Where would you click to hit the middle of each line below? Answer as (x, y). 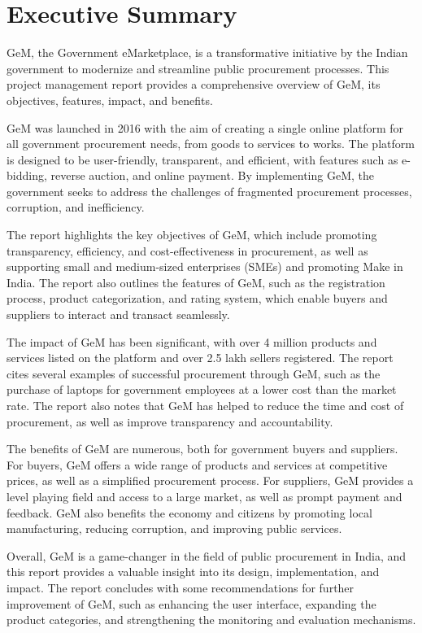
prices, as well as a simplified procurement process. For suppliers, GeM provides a (210, 480)
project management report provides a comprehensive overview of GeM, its (194, 84)
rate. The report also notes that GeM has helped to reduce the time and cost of (205, 405)
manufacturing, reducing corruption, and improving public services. (174, 528)
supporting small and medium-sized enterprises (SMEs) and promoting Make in (205, 266)
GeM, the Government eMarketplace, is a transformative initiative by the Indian (207, 52)
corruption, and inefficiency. (76, 207)
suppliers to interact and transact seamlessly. (118, 314)
